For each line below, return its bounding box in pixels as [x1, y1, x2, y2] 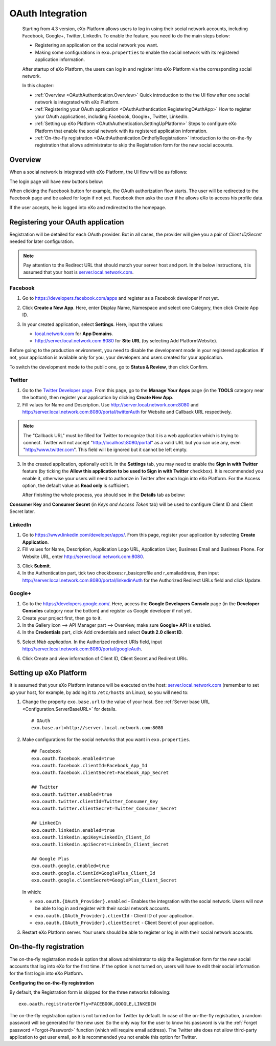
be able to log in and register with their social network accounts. [35, 905, 171, 912]
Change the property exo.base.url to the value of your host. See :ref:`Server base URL [22, 699, 210, 705]
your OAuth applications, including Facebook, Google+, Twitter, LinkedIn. [35, 113, 189, 119]
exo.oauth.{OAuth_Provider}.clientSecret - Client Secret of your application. [35, 920, 214, 926]
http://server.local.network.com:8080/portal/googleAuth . [22, 646, 143, 652]
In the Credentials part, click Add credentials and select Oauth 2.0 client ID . [22, 629, 183, 635]
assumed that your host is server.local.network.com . [23, 269, 134, 275]
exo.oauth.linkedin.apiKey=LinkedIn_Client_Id [31, 834, 150, 840]
